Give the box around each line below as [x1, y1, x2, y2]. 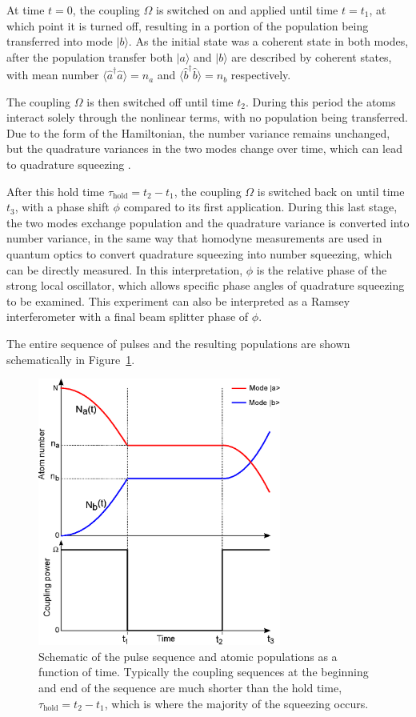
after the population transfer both [6, 48, 173, 65]
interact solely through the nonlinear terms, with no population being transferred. [6, 109, 408, 126]
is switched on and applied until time [155, 2, 338, 18]
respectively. [230, 66, 291, 83]
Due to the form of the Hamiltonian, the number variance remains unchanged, [6, 124, 390, 141]
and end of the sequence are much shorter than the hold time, [38, 679, 342, 695]
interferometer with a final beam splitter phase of [6, 308, 249, 325]
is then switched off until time [86, 93, 234, 110]
